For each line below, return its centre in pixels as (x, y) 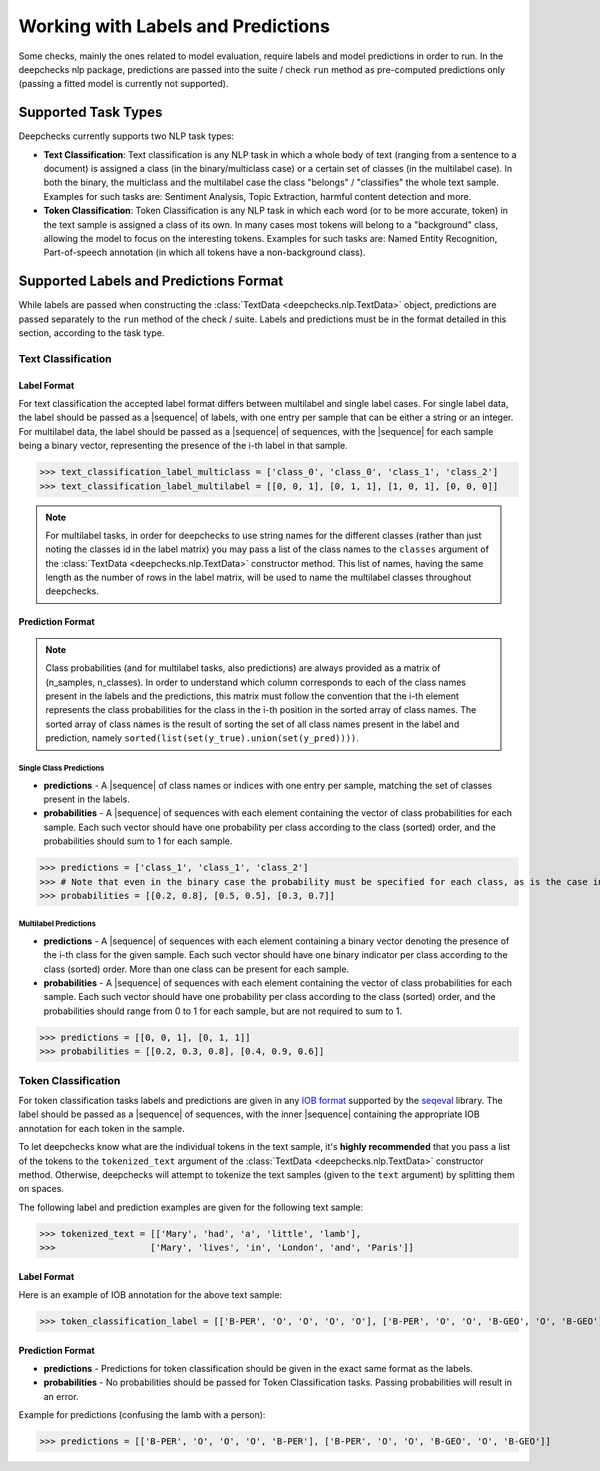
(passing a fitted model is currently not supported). (123, 84)
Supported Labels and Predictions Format (151, 281)
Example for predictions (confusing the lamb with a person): (142, 1415)
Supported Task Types (90, 112)
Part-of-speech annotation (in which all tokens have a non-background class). (204, 252)
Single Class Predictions (61, 768)
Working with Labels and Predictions (174, 26)
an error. (61, 1396)
